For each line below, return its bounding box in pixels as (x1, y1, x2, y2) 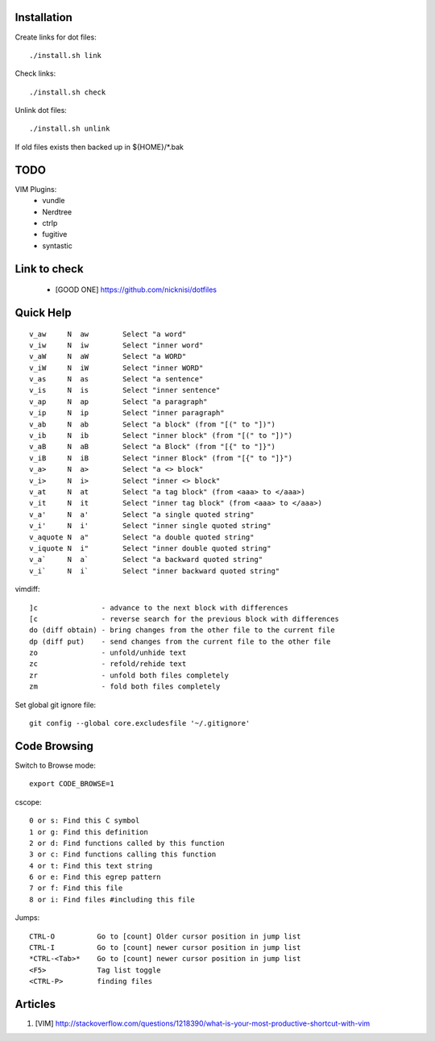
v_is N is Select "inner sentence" (29, 385, 221, 395)
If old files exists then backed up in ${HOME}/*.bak (14, 142, 184, 152)
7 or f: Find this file (29, 884, 123, 893)
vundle (42, 196, 65, 206)
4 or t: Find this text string (29, 861, 153, 870)
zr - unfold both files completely (29, 670, 230, 680)
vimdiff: (14, 585, 40, 594)
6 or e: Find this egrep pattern (29, 872, 161, 882)
